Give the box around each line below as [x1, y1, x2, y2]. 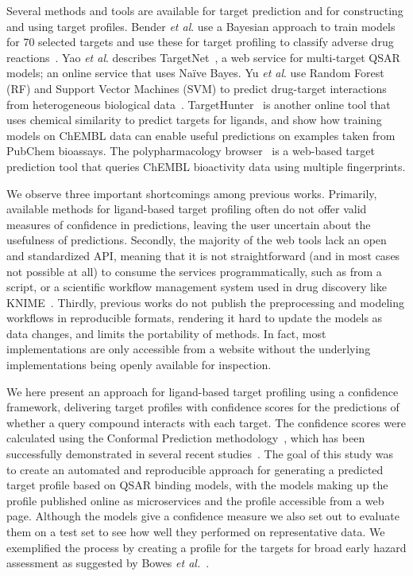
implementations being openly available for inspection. [6, 356, 272, 373]
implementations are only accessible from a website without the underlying [6, 341, 371, 357]
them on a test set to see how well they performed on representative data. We [6, 523, 385, 539]
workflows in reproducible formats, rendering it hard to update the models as [6, 309, 383, 326]
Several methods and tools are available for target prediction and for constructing [6, 2, 403, 18]
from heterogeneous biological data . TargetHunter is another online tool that [6, 95, 391, 112]
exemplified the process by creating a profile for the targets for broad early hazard [6, 539, 407, 555]
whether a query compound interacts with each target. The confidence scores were [6, 414, 406, 430]
